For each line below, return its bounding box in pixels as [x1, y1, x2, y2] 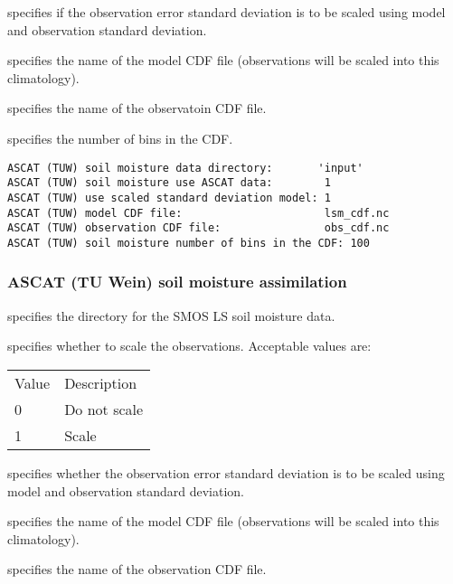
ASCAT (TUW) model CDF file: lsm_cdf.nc [7, 206, 390, 220]
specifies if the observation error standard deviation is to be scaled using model [7, 3, 446, 21]
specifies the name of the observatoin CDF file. [7, 99, 267, 118]
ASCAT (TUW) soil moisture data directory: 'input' [7, 161, 363, 174]
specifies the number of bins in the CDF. [7, 128, 233, 147]
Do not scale [64, 398, 144, 419]
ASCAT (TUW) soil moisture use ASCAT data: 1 [7, 176, 331, 190]
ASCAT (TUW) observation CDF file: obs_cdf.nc [7, 221, 390, 235]
